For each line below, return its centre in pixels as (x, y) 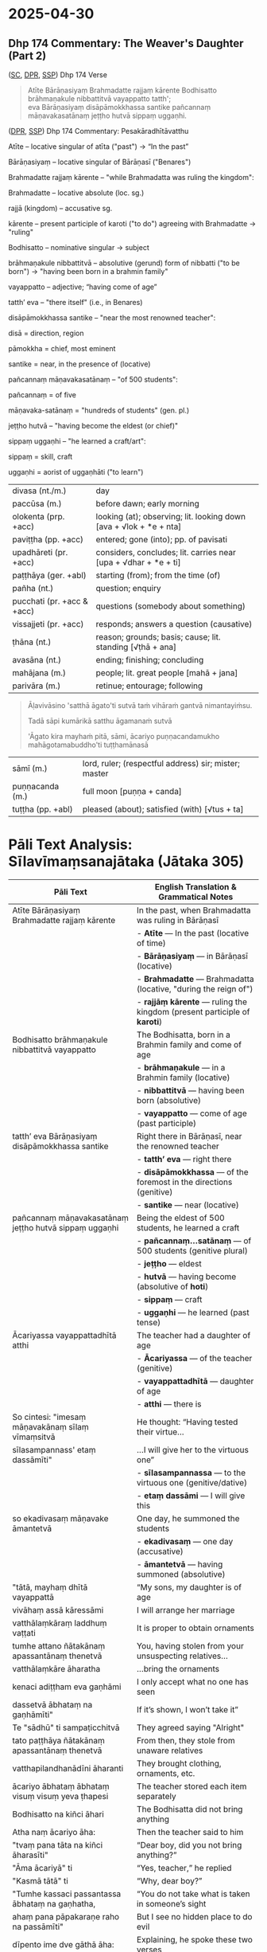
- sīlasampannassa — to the (191, 1473)
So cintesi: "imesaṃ (49, 1417)
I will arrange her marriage (186, 1610)
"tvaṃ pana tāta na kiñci (58, 1844)
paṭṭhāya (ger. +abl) (50, 575)
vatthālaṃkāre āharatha (56, 1668)
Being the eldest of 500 (180, 1218)
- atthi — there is (169, 1404)
